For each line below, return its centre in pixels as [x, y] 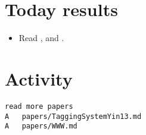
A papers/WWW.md [41, 126]
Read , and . [41, 38]
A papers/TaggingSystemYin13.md [73, 116]
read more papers [39, 106]
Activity [39, 78]
